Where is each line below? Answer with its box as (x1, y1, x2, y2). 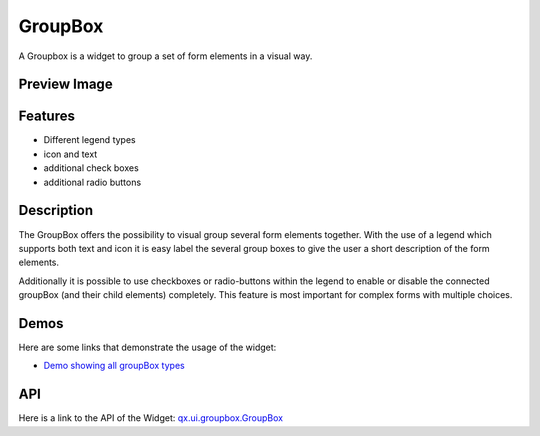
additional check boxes (43, 162, 139, 174)
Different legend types (43, 134, 136, 146)
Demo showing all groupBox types (43, 360, 185, 372)
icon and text (43, 148, 98, 160)
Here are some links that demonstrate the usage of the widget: (18, 341, 277, 354)
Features (18, 108, 75, 125)
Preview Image (18, 76, 114, 93)
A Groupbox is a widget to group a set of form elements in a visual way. (18, 50, 313, 62)
